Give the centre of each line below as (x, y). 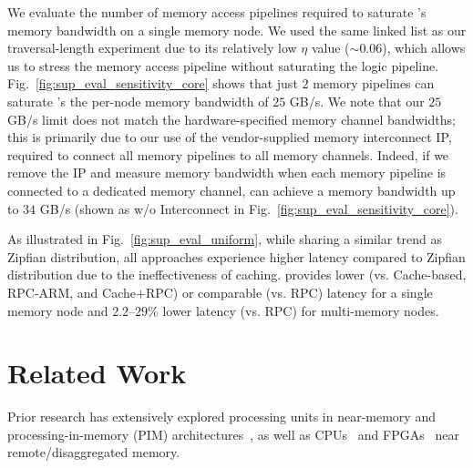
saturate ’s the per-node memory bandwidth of (138, 101)
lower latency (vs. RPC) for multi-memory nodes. (301, 310)
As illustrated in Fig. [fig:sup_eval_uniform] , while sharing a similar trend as (225, 239)
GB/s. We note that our (357, 101)
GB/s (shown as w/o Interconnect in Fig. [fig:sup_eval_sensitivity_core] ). (249, 208)
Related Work (97, 373)
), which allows (424, 48)
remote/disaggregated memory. (94, 452)
